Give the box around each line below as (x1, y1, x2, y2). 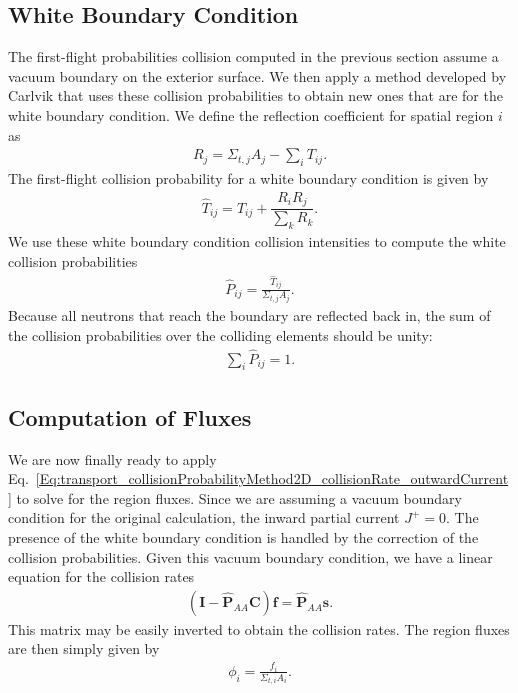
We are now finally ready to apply (8, 448, 217, 469)
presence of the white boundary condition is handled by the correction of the (8, 526, 479, 547)
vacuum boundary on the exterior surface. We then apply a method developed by (8, 65, 507, 86)
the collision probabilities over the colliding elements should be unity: (8, 324, 433, 345)
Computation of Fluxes (8, 401, 252, 432)
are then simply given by (8, 638, 160, 659)
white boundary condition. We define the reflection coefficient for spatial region (8, 104, 494, 125)
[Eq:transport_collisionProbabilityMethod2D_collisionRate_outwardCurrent (35, 468, 509, 489)
